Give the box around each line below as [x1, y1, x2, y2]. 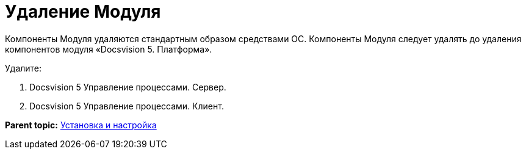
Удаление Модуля [5, 1, 161, 22]
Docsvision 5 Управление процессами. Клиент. [29, 100, 224, 111]
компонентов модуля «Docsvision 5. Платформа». [5, 43, 212, 54]
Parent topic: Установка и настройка [5, 119, 157, 130]
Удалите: [5, 62, 42, 73]
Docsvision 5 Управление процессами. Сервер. [29, 81, 226, 92]
